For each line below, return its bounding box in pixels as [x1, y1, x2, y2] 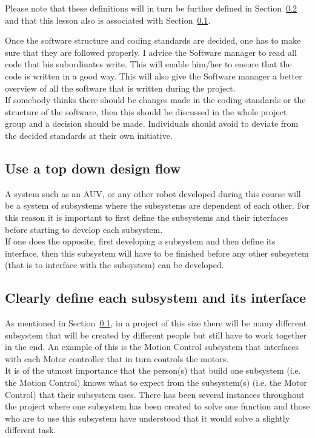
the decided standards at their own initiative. [5, 129, 173, 141]
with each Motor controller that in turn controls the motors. [5, 352, 229, 365]
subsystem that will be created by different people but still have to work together [5, 328, 307, 341]
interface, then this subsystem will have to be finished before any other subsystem [5, 246, 309, 259]
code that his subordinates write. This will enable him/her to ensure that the [5, 58, 292, 70]
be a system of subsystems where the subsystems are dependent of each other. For [5, 199, 310, 212]
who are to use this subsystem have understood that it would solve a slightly [5, 411, 290, 424]
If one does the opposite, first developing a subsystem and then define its [5, 235, 276, 248]
